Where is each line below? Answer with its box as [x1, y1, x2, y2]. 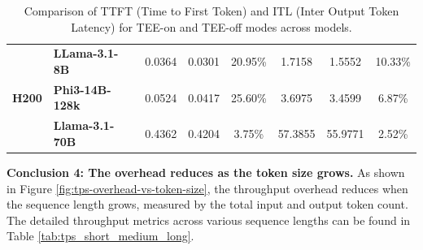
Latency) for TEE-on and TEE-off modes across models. [71, 18, 352, 35]
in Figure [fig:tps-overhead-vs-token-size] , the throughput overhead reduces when [7, 179, 408, 196]
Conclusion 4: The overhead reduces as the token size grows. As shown [7, 164, 405, 180]
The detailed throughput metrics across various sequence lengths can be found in [7, 211, 411, 228]
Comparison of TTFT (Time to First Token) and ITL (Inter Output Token [24, 2, 399, 19]
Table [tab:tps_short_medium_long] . [7, 227, 194, 244]
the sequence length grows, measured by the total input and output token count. [7, 196, 408, 213]
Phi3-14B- [53, 80, 111, 97]
